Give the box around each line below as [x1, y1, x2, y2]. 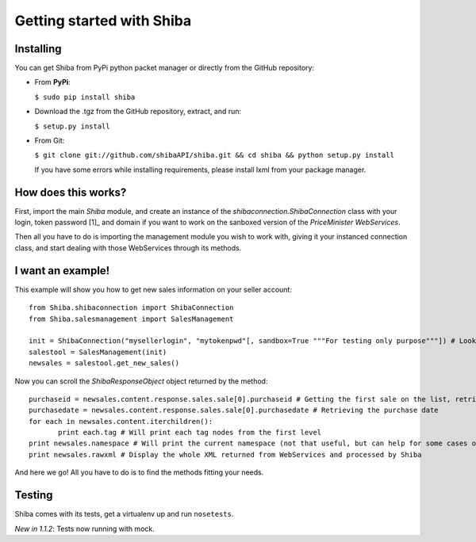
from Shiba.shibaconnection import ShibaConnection [29, 303, 234, 312]
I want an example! [14, 264, 110, 277]
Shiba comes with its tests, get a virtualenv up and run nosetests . [14, 510, 234, 519]
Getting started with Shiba [14, 12, 192, 29]
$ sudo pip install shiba [34, 92, 136, 101]
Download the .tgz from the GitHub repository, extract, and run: [34, 107, 242, 116]
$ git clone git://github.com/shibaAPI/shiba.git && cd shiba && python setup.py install [34, 151, 394, 160]
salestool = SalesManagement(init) [29, 347, 167, 357]
